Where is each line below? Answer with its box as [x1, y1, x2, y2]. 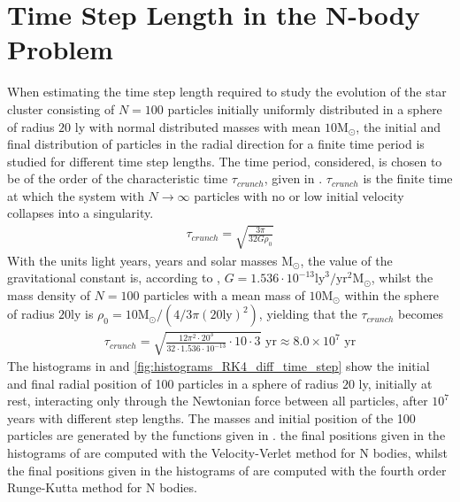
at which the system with [7, 186, 144, 205]
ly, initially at [358, 374, 433, 392]
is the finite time [363, 169, 453, 188]
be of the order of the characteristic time [7, 169, 228, 188]
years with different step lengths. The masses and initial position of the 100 [7, 408, 416, 427]
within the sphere [344, 285, 440, 304]
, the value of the [300, 251, 393, 269]
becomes [398, 305, 444, 323]
